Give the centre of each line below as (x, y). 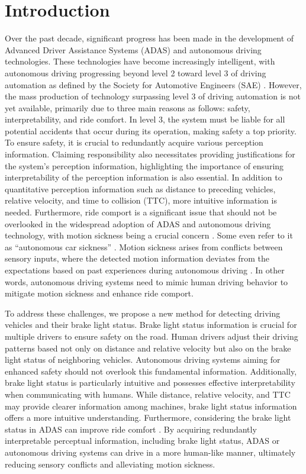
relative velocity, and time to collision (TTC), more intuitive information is (141, 200)
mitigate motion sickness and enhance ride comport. (99, 293)
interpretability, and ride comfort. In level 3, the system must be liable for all (145, 119)
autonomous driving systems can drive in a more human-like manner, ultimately (150, 452)
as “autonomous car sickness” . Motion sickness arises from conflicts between (144, 246)
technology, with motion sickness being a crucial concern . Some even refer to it (149, 235)
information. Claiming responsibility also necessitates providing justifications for (150, 154)
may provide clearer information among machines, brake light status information (151, 406)
